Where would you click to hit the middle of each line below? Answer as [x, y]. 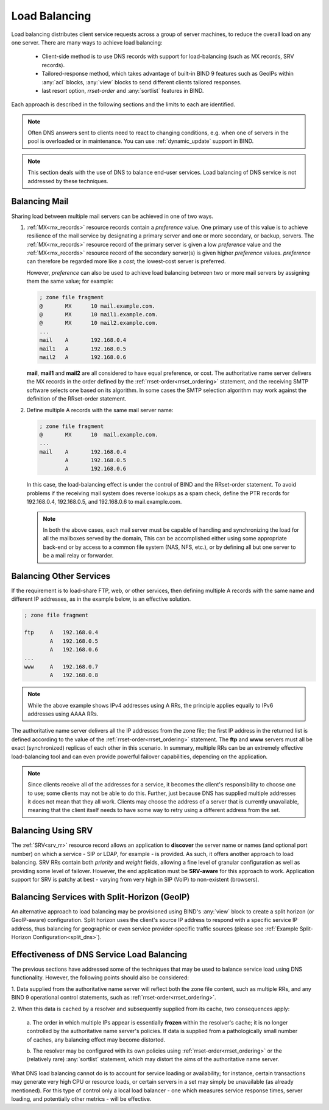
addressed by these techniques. [68, 181]
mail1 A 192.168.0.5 [83, 349]
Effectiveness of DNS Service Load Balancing [99, 955]
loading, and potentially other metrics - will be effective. [81, 1099]
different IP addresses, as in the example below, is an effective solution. [101, 599]
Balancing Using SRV [52, 831]
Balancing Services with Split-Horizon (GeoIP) [101, 897]
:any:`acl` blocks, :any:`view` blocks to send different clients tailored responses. [142, 82]
